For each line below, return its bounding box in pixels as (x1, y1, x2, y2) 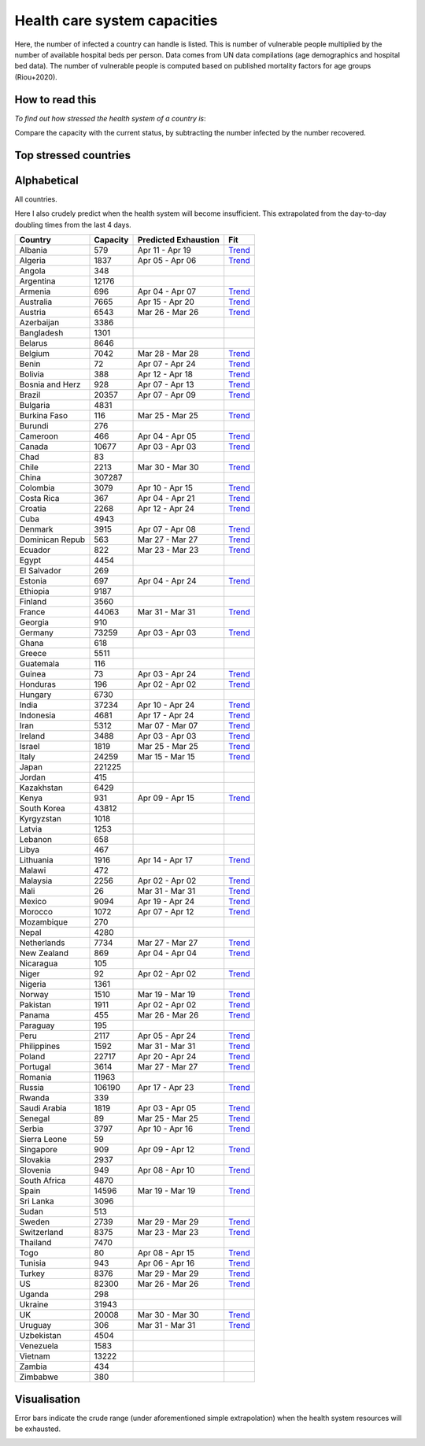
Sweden (19, 1217, 50, 1228)
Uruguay (19, 1320, 52, 1331)
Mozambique (19, 917, 68, 928)
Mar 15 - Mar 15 (137, 751, 196, 762)
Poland (19, 1051, 46, 1062)
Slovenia (19, 1165, 51, 1176)
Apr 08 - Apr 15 (137, 1248, 195, 1259)
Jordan (19, 772, 46, 783)
